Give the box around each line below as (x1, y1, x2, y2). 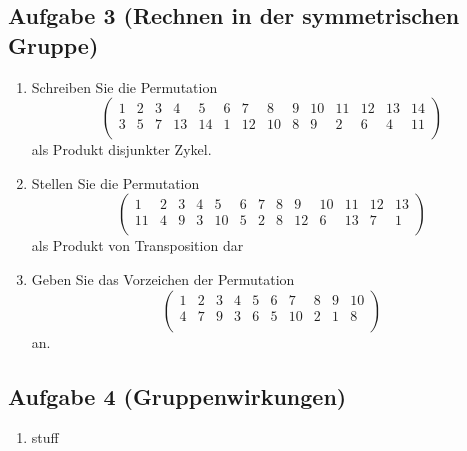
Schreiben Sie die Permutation (31, 76, 218, 97)
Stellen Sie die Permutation (31, 172, 200, 193)
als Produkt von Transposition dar (31, 235, 244, 256)
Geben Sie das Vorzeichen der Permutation (31, 268, 295, 289)
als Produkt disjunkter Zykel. (31, 139, 212, 160)
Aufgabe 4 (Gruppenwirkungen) (8, 380, 347, 411)
